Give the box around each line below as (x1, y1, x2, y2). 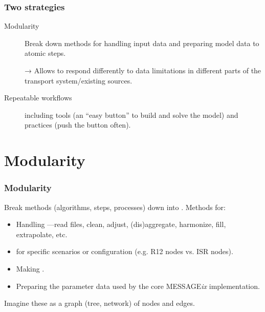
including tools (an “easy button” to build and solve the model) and (25, 109, 238, 120)
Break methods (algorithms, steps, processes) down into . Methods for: (4, 201, 226, 212)
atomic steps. (25, 48, 66, 58)
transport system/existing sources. (25, 75, 132, 86)
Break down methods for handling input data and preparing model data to (25, 37, 259, 48)
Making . (16, 263, 45, 274)
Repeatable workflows (4, 92, 72, 103)
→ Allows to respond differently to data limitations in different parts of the (25, 65, 261, 75)
